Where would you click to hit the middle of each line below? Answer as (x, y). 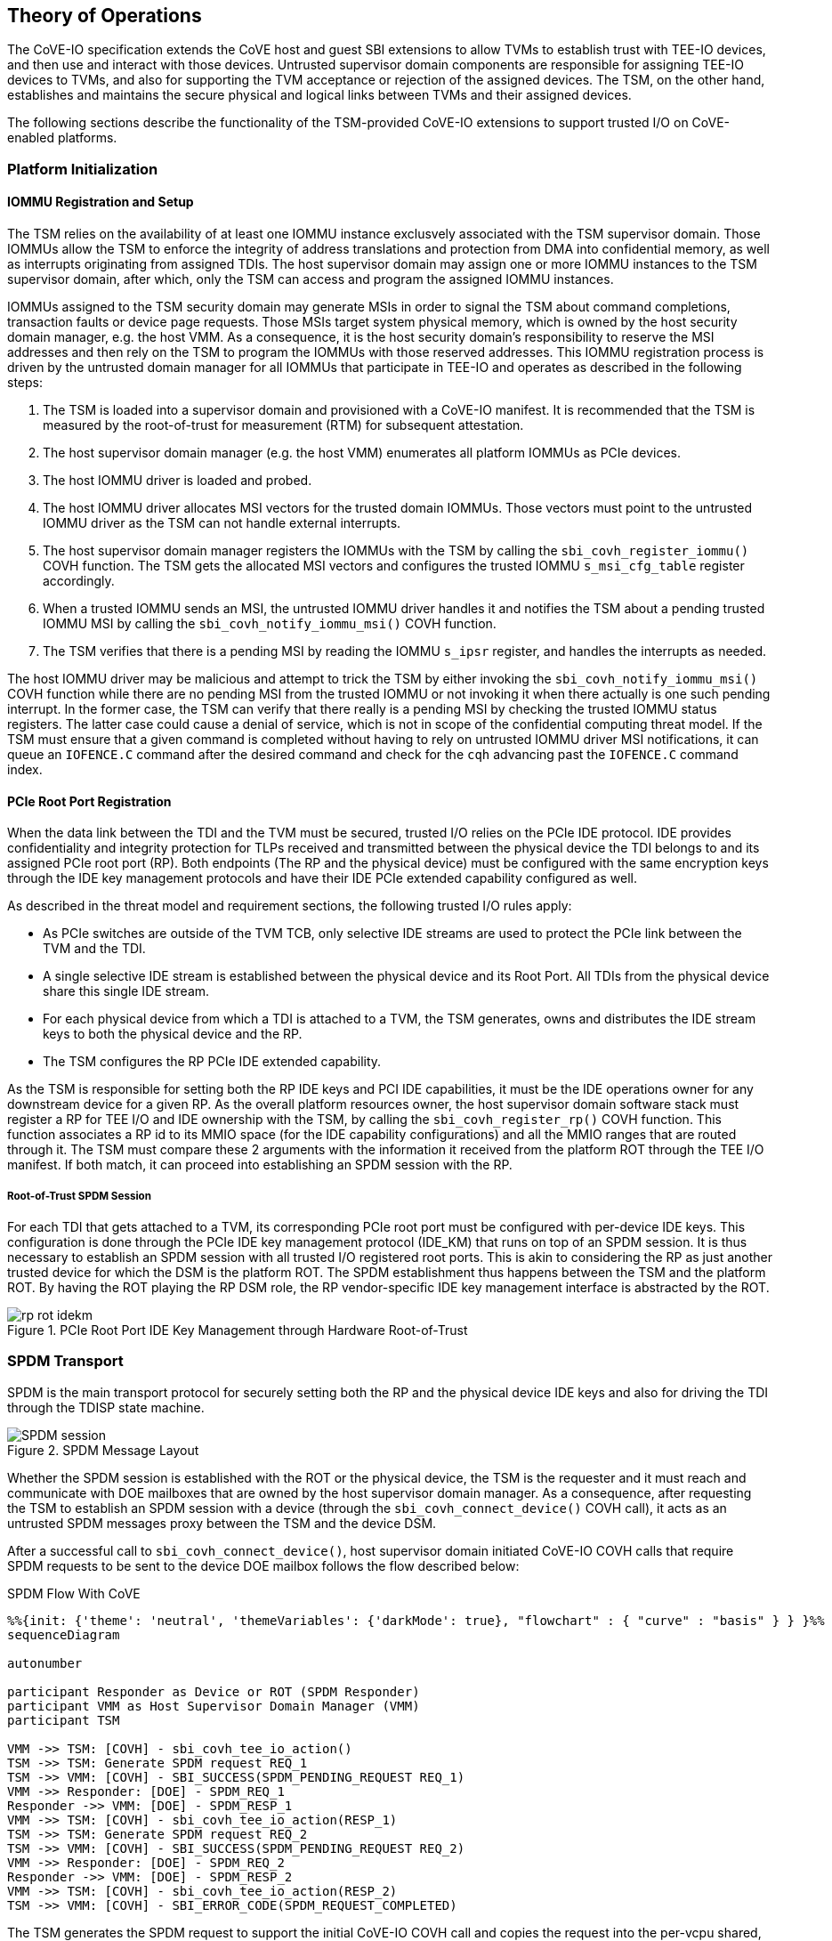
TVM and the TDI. (94, 949)
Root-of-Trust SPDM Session (79, 1196)
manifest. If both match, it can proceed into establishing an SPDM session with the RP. (260, 1165)
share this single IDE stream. (126, 991)
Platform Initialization (83, 169)
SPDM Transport (65, 1361)
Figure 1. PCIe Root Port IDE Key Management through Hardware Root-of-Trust (238, 1330)
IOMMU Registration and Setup (101, 202)
